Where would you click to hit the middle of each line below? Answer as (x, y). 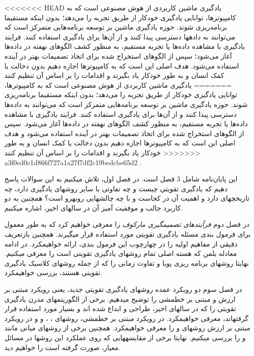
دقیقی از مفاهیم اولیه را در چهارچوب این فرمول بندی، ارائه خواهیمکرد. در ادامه (121, 243)
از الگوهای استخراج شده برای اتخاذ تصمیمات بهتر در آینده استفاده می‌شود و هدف (124, 133)
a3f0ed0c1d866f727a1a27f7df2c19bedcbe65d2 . (73, 162)
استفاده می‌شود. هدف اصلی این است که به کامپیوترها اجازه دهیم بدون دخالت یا (122, 65)
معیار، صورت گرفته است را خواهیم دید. (62, 347)
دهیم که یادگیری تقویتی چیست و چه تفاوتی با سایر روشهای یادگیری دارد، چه (116, 188)
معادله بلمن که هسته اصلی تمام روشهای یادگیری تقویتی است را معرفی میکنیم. (121, 253)
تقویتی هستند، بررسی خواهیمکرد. (54, 272)
